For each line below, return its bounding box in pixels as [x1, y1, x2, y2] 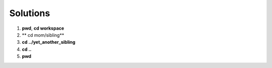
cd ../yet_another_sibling [22, 39, 76, 45]
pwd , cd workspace [22, 25, 64, 31]
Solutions [9, 8, 50, 19]
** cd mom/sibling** [22, 32, 64, 38]
